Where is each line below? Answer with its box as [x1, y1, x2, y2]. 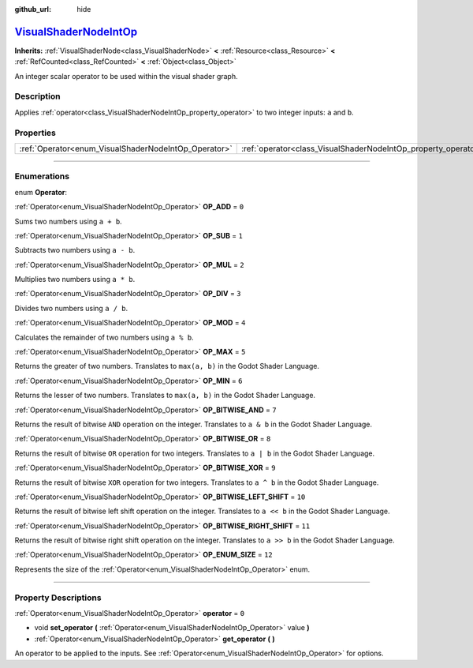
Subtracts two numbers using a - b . [14, 246, 136, 255]
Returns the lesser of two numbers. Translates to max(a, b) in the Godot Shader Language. [14, 391, 315, 400]
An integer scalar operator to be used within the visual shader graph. [14, 71, 238, 81]
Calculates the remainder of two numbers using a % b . [14, 332, 194, 342]
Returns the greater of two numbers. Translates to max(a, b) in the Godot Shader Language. [14, 362, 319, 371]
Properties [14, 127, 57, 138]
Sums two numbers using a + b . [14, 216, 122, 226]
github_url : [14, 5, 51, 13]
